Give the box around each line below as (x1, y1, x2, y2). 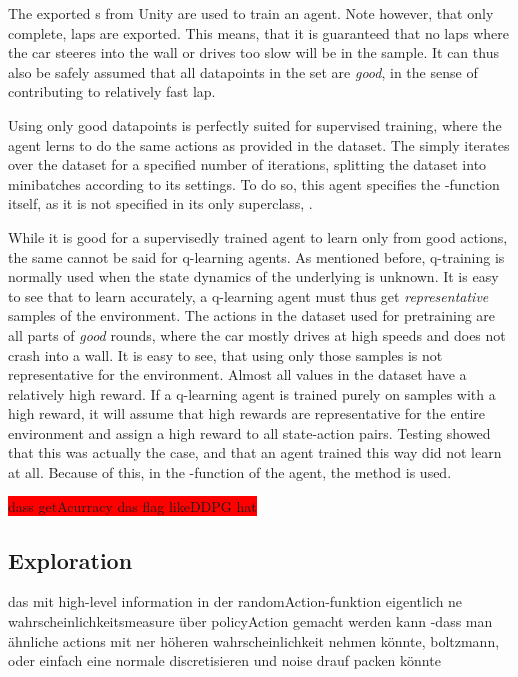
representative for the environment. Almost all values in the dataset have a (8, 364, 467, 385)
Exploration (8, 544, 133, 575)
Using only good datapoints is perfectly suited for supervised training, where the (8, 114, 502, 135)
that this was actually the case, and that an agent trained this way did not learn (8, 442, 502, 463)
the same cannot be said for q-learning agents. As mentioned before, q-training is (8, 246, 505, 267)
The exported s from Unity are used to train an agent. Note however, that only (8, 3, 494, 23)
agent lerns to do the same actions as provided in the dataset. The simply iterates (8, 134, 510, 155)
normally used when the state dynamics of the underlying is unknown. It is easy (8, 266, 499, 287)
